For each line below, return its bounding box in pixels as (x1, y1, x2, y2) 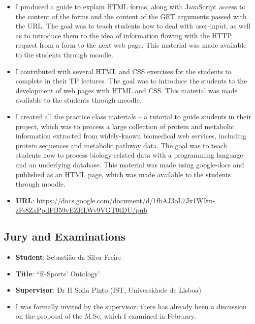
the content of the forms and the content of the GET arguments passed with (15, 11, 247, 21)
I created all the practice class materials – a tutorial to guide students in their (15, 111, 251, 121)
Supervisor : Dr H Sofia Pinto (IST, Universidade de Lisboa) (15, 285, 201, 295)
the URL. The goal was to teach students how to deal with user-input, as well (15, 21, 251, 31)
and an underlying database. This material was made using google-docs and (15, 159, 244, 169)
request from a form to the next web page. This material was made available (15, 40, 247, 50)
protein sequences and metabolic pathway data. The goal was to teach (15, 140, 227, 150)
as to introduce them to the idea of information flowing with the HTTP (15, 30, 232, 40)
